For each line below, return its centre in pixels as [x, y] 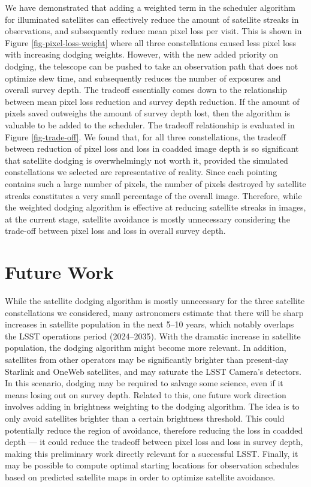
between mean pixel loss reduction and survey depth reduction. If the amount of [152, 101]
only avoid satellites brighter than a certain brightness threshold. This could [145, 418]
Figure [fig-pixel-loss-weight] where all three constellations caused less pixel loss [150, 42]
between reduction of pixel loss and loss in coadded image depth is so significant [152, 148]
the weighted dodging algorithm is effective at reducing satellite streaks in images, [155, 207]
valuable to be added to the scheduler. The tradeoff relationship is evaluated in [150, 124]
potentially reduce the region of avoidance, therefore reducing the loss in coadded [154, 430]
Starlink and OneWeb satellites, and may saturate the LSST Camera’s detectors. [153, 371]
